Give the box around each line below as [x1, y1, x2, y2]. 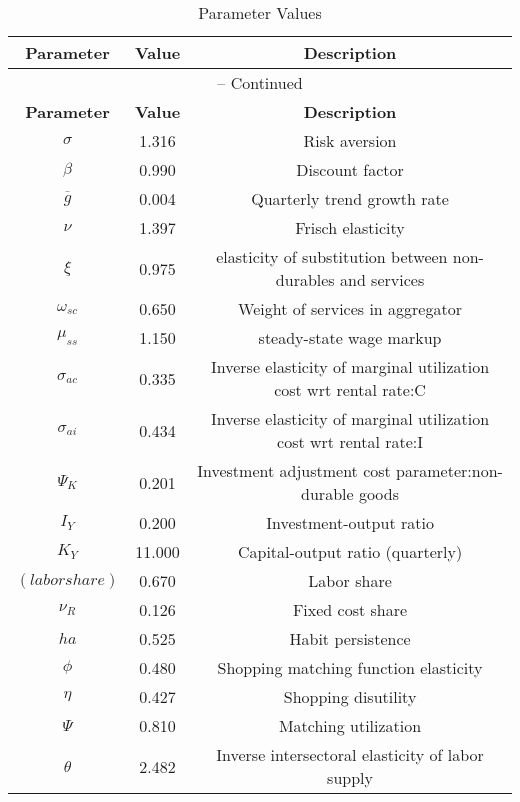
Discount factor [296, 158, 404, 181]
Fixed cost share [292, 598, 408, 621]
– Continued [217, 71, 303, 94]
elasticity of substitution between [216, 245, 448, 268]
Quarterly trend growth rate [251, 187, 449, 210]
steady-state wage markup [258, 326, 442, 349]
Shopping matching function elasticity [217, 656, 483, 679]
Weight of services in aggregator [238, 297, 462, 320]
